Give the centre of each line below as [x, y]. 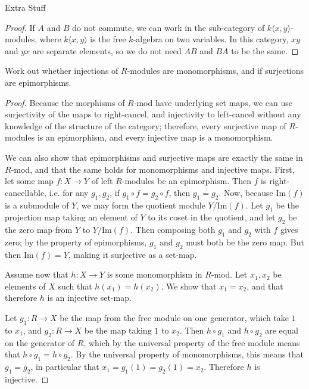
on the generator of [40, 342]
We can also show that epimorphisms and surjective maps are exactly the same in [154, 157]
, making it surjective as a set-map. [132, 254]
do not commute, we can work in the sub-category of [168, 27]
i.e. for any [69, 192]
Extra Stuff [25, 7]
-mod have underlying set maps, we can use [213, 102]
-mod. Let [229, 274]
